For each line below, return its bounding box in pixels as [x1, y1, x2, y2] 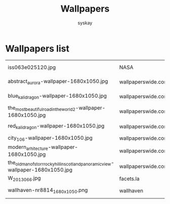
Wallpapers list [5, 43, 70, 54]
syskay [77, 20, 93, 26]
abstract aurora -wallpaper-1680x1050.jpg [8, 78, 108, 86]
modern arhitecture [8, 144, 48, 152]
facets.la [119, 175, 140, 182]
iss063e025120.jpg [8, 64, 56, 71]
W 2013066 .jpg [8, 175, 41, 183]
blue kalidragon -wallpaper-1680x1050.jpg [8, 92, 107, 100]
